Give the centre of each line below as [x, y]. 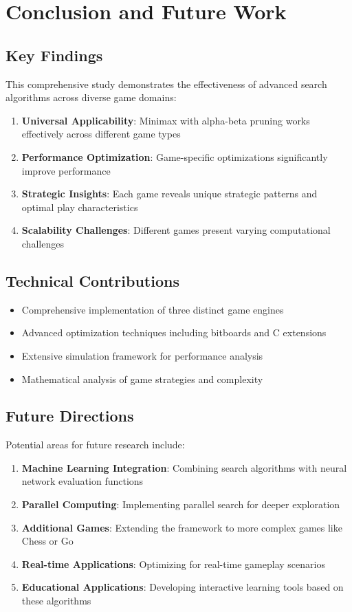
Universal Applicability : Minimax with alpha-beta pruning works [166, 120]
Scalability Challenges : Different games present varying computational [176, 230]
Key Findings [54, 55]
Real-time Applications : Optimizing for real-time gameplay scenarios [173, 564]
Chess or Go [47, 541]
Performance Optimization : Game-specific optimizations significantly [175, 156]
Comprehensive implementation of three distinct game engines [153, 309]
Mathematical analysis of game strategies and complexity [142, 379]
